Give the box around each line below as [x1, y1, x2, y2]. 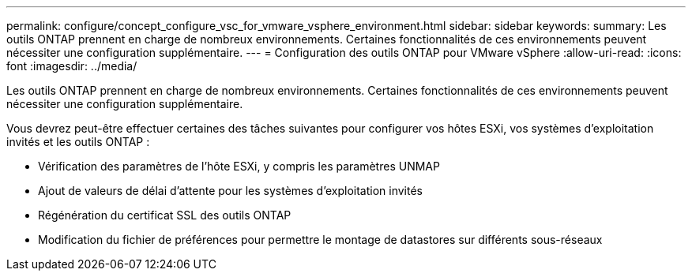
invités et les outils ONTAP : [6, 135, 150, 148]
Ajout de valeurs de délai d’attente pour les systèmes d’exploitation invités [38, 184, 423, 197]
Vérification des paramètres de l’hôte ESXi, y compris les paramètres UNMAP [38, 159, 440, 173]
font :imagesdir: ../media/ [6, 59, 137, 73]
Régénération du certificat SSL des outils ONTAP [38, 208, 291, 222]
